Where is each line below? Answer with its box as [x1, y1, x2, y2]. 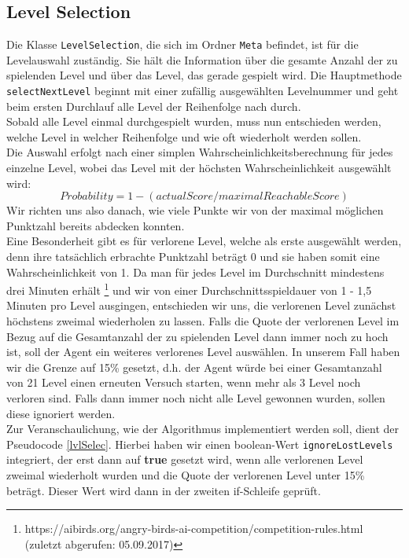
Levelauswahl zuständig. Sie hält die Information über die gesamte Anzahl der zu [6, 51, 398, 68]
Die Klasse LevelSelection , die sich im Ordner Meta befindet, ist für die [6, 36, 359, 53]
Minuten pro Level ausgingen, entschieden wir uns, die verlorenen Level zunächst [6, 297, 396, 314]
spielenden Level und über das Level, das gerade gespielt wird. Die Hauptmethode [6, 67, 402, 83]
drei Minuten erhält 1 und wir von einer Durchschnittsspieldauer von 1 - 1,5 [6, 280, 372, 298]
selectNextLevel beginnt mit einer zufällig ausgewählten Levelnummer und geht [6, 83, 399, 99]
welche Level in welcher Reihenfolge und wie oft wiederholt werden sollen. [6, 128, 362, 145]
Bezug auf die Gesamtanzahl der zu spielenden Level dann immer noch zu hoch [6, 328, 389, 344]
